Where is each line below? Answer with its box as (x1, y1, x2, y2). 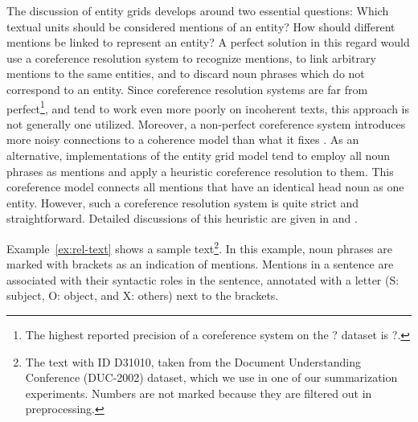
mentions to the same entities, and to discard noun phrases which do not (6, 65, 365, 82)
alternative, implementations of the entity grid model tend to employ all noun (6, 147, 390, 163)
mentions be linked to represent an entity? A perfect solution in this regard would (6, 34, 410, 51)
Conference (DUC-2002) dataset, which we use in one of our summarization (25, 369, 398, 386)
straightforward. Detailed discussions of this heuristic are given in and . (6, 210, 358, 227)
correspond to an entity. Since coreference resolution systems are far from (6, 80, 368, 97)
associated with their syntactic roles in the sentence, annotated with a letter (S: (6, 271, 400, 288)
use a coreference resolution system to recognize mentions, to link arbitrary (6, 49, 376, 66)
